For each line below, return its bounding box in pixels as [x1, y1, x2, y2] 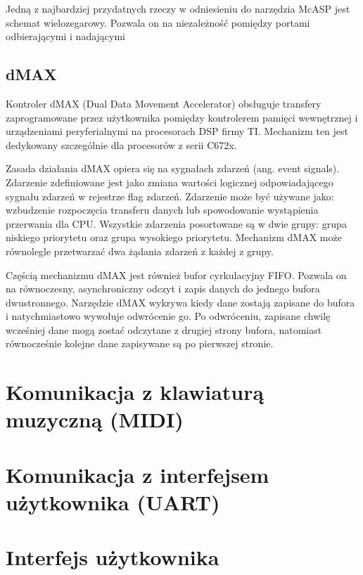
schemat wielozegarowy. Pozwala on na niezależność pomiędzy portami [6, 15, 310, 30]
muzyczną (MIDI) [6, 405, 184, 434]
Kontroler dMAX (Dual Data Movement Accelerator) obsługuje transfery [6, 96, 321, 110]
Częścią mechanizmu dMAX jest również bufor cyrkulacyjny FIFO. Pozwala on [6, 267, 347, 282]
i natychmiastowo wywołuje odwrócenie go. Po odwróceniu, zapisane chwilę [6, 309, 331, 323]
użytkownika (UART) [6, 488, 220, 517]
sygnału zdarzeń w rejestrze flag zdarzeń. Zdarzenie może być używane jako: [6, 188, 334, 203]
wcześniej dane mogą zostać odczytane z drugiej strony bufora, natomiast [6, 322, 322, 337]
